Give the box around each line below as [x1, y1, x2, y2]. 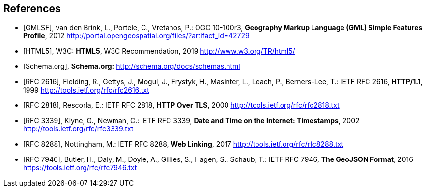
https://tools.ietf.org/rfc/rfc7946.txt [23, 163, 137, 172]
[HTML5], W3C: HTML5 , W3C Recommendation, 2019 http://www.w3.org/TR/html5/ [23, 47, 295, 56]
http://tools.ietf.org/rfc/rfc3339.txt [23, 125, 134, 133]
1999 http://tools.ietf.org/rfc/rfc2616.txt [23, 86, 149, 95]
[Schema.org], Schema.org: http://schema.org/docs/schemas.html [23, 62, 240, 71]
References [3, 2, 61, 15]
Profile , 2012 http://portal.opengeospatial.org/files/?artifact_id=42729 [23, 32, 250, 40]
